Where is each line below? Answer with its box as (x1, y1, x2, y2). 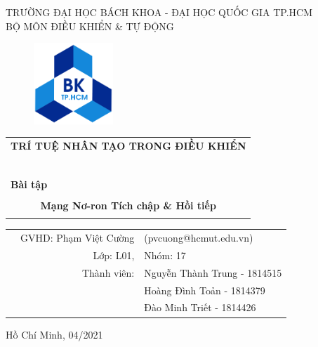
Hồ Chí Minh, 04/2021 (6, 327, 103, 341)
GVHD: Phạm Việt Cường (20, 230, 135, 245)
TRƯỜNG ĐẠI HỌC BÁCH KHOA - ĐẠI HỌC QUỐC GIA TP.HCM (6, 5, 313, 19)
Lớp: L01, (93, 247, 135, 262)
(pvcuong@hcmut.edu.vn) (144, 230, 253, 245)
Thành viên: (81, 265, 135, 280)
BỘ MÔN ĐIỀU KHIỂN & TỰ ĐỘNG (6, 18, 174, 33)
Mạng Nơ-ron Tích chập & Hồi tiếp (40, 198, 216, 213)
